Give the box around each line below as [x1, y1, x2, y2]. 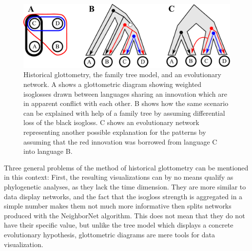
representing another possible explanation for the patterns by [23, 127, 206, 137]
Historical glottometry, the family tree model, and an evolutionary [23, 69, 221, 80]
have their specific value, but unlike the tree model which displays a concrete [4, 220, 233, 230]
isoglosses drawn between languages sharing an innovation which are [23, 88, 227, 99]
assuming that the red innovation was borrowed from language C [23, 136, 217, 146]
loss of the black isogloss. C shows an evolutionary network [23, 117, 199, 127]
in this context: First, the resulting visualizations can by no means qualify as [4, 172, 233, 182]
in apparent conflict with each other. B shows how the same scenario [23, 98, 229, 108]
